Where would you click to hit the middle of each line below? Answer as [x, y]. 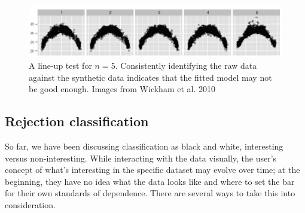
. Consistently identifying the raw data [186, 65]
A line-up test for [60, 65]
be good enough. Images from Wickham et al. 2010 [122, 89]
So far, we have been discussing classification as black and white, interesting [144, 146]
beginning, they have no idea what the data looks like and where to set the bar [150, 181]
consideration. [30, 204]
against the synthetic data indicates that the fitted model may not [150, 77]
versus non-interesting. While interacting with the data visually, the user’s [141, 158]
